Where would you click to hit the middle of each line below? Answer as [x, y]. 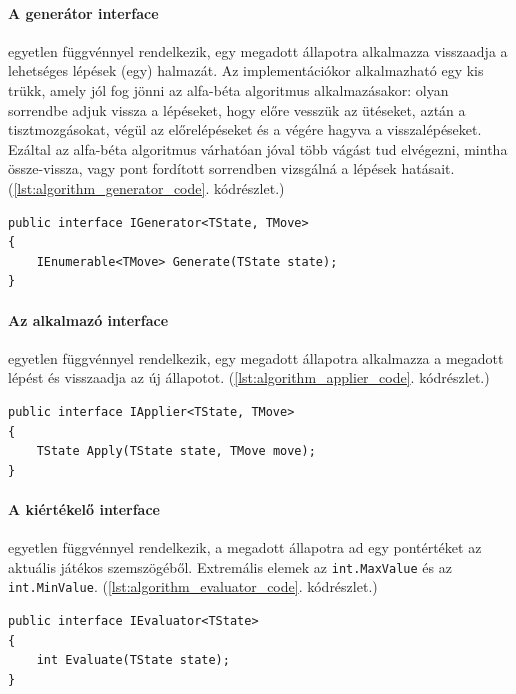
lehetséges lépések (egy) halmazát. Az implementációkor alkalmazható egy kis [246, 70]
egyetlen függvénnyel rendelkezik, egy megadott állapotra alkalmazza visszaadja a [258, 50]
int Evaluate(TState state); [133, 660]
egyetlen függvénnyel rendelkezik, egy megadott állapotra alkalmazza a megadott [256, 357]
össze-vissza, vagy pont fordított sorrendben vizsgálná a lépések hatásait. [231, 168]
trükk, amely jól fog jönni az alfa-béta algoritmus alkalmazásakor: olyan [228, 89]
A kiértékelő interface [84, 508]
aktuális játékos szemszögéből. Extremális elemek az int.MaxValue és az [230, 566]
